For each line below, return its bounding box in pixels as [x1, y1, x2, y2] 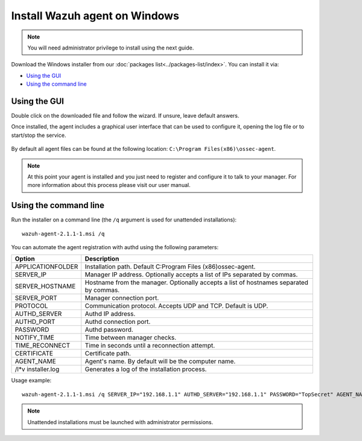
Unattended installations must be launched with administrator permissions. [27, 418, 214, 425]
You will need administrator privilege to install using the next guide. [27, 44, 194, 51]
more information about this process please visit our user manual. [27, 182, 191, 189]
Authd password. [84, 326, 134, 334]
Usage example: [11, 377, 52, 384]
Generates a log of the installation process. [84, 365, 207, 373]
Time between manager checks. [84, 334, 177, 342]
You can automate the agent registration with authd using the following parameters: [11, 244, 219, 251]
